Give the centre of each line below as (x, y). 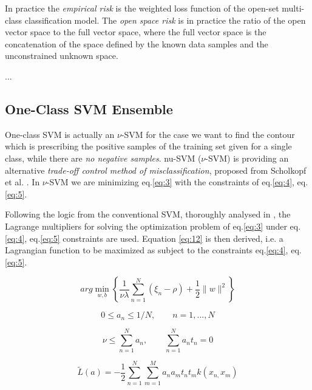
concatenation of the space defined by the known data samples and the (137, 43)
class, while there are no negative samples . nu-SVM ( (103, 158)
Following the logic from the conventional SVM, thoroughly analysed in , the (148, 214)
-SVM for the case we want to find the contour (208, 134)
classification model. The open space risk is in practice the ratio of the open (165, 20)
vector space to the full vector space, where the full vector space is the (136, 32)
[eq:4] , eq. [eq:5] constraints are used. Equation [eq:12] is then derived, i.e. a (144, 238)
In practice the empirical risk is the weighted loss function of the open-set (142, 8)
